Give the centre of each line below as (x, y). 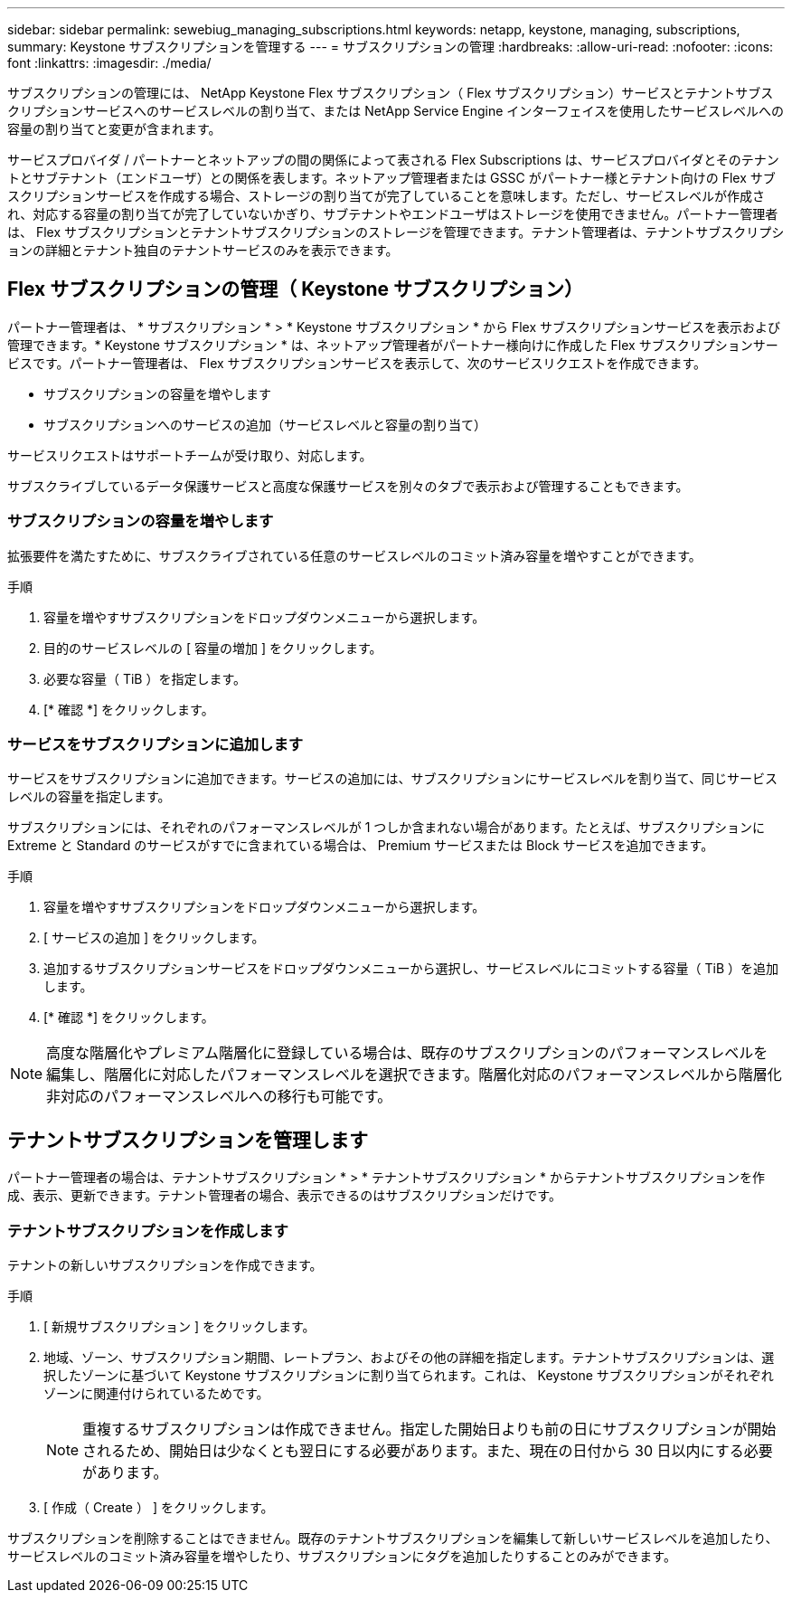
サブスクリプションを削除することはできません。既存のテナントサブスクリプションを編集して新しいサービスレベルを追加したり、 (393, 1538)
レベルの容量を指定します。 (89, 797)
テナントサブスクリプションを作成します (148, 1231)
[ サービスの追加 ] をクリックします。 (154, 938)
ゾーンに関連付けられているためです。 (156, 1393)
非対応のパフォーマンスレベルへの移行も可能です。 (219, 1097)
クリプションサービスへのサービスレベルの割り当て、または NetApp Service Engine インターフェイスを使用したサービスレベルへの (396, 111)
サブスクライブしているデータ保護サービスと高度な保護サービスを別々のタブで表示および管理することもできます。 (348, 486)
